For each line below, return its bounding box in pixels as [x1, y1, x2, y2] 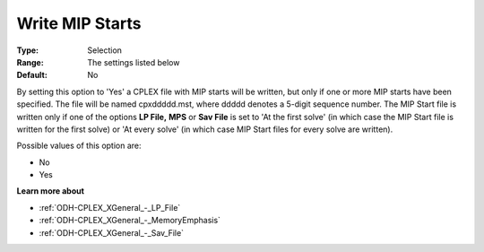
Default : [16, 70, 48, 81]
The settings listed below [87, 56, 180, 67]
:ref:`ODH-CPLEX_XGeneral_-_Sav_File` [39, 227, 184, 238]
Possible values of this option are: [16, 140, 143, 152]
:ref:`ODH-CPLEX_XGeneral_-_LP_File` [39, 202, 181, 213]
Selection [87, 45, 123, 56]
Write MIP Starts [16, 13, 142, 33]
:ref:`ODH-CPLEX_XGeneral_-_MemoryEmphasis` [39, 215, 221, 226]
